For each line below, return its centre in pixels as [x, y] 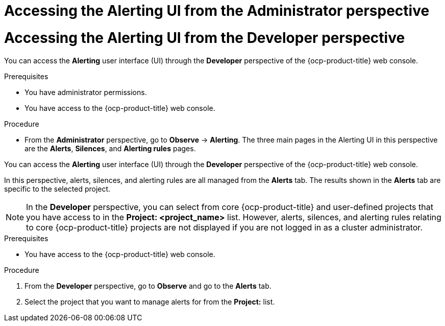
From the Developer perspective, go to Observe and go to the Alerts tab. [148, 286]
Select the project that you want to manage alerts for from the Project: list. [150, 301]
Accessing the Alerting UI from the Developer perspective [205, 38]
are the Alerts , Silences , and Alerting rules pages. [110, 148]
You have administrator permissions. [86, 92]
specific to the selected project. [57, 189]
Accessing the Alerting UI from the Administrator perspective [217, 11]
